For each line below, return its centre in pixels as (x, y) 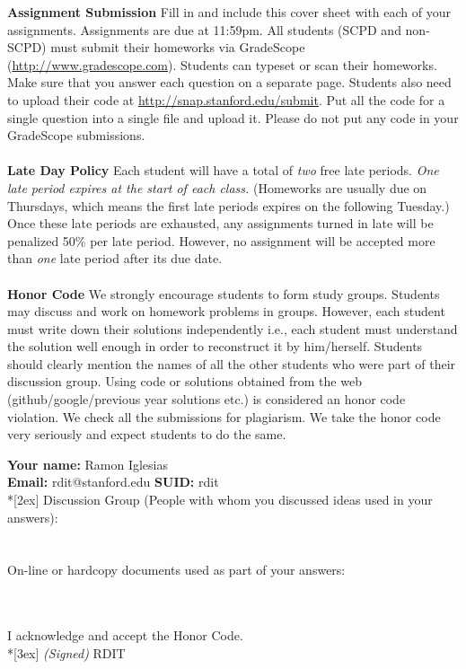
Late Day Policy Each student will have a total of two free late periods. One (223, 170)
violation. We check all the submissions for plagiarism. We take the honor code (224, 416)
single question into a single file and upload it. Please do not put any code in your (233, 117)
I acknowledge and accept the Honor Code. (125, 635)
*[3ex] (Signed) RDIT (66, 652)
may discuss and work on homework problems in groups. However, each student (226, 311)
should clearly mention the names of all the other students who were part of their (232, 363)
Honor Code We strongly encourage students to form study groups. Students (224, 293)
